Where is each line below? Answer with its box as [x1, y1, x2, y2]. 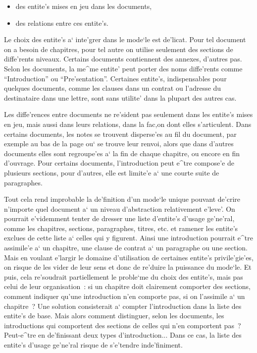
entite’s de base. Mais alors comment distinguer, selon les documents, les [4, 310, 224, 321]
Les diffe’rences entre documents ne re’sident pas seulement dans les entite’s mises [4, 109, 253, 119]
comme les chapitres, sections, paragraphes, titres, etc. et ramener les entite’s [4, 223, 238, 233]
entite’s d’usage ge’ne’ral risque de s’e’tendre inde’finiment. [4, 340, 183, 350]
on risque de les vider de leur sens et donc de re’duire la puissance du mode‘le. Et [4, 262, 252, 272]
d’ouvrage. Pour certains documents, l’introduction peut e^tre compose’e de [4, 158, 234, 168]
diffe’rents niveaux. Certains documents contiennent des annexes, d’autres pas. [4, 54, 242, 64]
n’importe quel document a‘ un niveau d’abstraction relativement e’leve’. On [4, 203, 235, 214]
